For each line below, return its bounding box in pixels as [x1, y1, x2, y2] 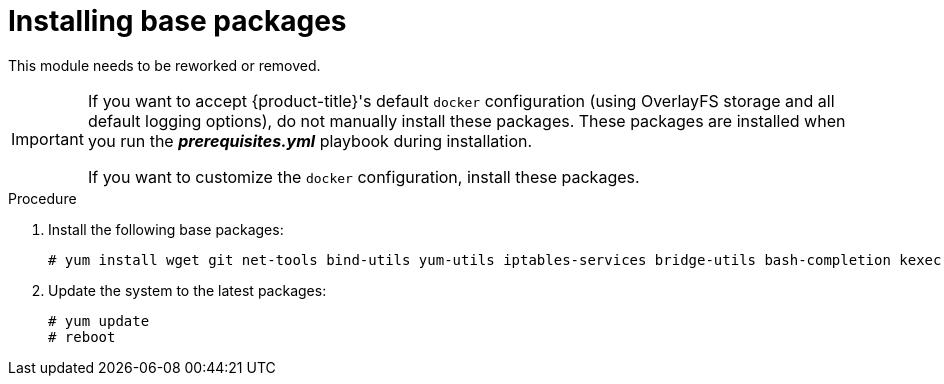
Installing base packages [8, 4, 347, 38]
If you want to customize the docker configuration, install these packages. [87, 166, 640, 187]
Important [11, 128, 84, 149]
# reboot [48, 328, 116, 345]
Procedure [8, 189, 77, 207]
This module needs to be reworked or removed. [8, 56, 321, 74]
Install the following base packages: [48, 220, 284, 238]
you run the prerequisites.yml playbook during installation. [87, 130, 533, 151]
